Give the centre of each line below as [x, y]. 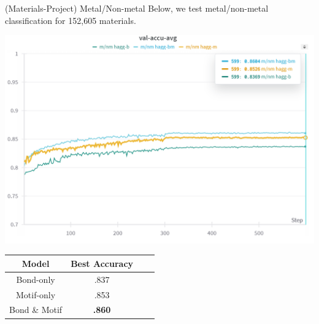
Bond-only [36, 279]
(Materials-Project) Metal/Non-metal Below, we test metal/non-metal [137, 8]
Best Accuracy [102, 263]
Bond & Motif [36, 310]
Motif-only [36, 294]
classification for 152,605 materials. [71, 20]
